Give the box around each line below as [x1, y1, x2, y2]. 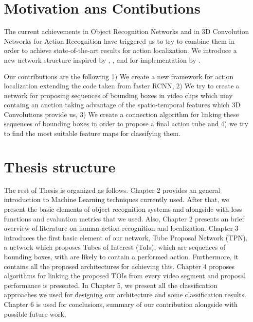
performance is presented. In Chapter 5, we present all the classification [4, 280, 217, 290]
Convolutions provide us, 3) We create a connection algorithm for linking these [4, 109, 239, 119]
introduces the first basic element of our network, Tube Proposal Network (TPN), [4, 232, 248, 242]
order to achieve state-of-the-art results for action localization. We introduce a [4, 45, 237, 55]
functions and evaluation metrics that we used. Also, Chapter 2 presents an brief [4, 213, 244, 223]
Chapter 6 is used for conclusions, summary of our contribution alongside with [4, 299, 238, 309]
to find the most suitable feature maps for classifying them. [4, 128, 181, 138]
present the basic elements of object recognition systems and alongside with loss [4, 203, 242, 214]
